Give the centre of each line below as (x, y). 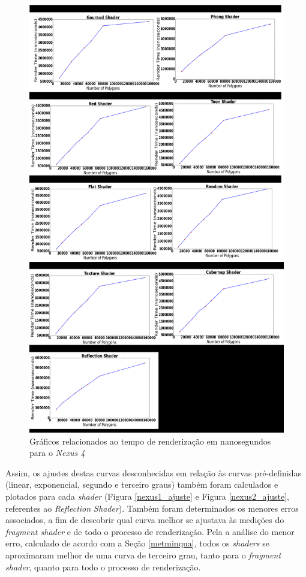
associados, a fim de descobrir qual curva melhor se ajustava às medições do (145, 520)
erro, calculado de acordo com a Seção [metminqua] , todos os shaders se (137, 543)
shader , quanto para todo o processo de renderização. (103, 567)
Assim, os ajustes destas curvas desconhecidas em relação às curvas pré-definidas (154, 472)
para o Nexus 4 (57, 453)
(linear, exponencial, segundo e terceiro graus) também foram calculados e (142, 484)
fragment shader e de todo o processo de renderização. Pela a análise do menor (150, 531)
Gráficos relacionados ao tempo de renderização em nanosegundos (150, 441)
